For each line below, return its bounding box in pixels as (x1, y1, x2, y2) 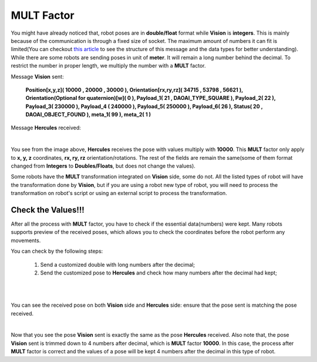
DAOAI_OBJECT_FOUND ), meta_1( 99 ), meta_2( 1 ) (25, 111, 151, 118)
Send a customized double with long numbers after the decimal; (40, 261, 195, 268)
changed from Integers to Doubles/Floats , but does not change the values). (11, 162, 196, 170)
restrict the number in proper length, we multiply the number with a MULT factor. (11, 62, 206, 69)
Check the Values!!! (11, 205, 85, 214)
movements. (11, 237, 41, 244)
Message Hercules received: (11, 124, 82, 132)
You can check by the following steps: (11, 247, 103, 255)
